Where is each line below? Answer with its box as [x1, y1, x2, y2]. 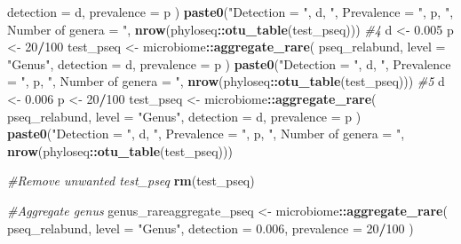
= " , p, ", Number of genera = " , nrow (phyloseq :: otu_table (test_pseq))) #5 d [7, 72, 445, 91]
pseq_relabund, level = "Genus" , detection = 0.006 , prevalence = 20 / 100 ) [7, 218, 414, 237]
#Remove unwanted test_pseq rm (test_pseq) [7, 171, 255, 190]
